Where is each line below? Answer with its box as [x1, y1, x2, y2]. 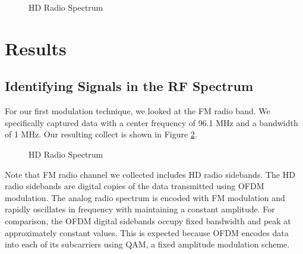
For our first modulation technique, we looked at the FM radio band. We [5, 105, 270, 117]
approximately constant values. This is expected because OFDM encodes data [5, 226, 289, 239]
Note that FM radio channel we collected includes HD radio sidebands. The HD [5, 168, 295, 180]
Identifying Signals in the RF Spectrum [5, 77, 254, 95]
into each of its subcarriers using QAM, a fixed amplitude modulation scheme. [5, 238, 290, 250]
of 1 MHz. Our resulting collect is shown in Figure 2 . [5, 128, 197, 140]
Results [5, 36, 67, 60]
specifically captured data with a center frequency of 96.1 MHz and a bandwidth [5, 116, 298, 128]
